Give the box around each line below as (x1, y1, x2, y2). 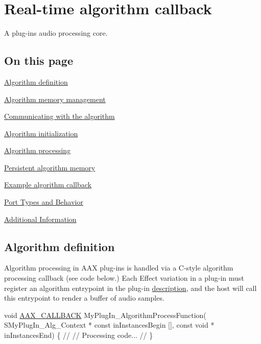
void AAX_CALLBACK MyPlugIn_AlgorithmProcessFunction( (4, 309, 206, 320)
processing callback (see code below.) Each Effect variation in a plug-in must (4, 273, 244, 283)
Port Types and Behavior (4, 196, 83, 207)
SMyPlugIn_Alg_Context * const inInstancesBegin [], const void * (4, 320, 215, 330)
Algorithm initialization (4, 128, 78, 138)
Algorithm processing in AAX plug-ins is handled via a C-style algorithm (4, 262, 233, 273)
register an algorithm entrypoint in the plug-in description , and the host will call (4, 282, 257, 293)
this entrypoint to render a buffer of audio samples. (4, 292, 164, 303)
